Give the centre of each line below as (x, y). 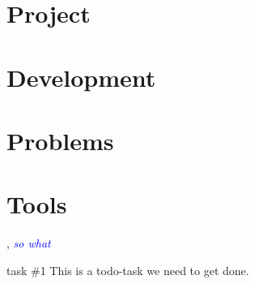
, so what (29, 243)
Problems (60, 140)
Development (81, 77)
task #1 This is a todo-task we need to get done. (128, 270)
